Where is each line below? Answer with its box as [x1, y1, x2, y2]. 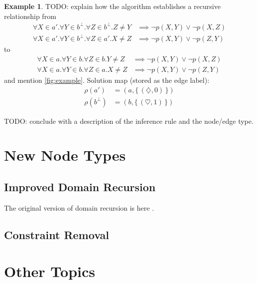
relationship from [4, 10, 56, 21]
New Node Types [4, 145, 126, 165]
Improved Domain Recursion [4, 179, 156, 194]
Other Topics [4, 261, 96, 282]
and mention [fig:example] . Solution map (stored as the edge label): [4, 74, 210, 85]
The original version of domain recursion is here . [4, 202, 154, 213]
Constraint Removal [4, 227, 109, 242]
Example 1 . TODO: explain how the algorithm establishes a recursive [4, 1, 221, 11]
